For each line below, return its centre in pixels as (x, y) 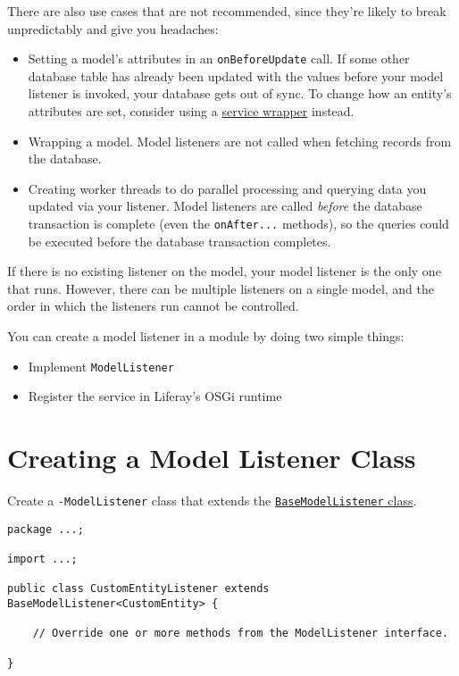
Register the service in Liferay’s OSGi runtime (155, 396)
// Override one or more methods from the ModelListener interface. (240, 634)
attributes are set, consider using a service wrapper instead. (191, 111)
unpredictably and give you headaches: (113, 28)
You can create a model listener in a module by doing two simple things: (206, 336)
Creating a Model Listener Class (212, 458)
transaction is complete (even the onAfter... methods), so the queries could (238, 223)
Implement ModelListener (101, 366)
